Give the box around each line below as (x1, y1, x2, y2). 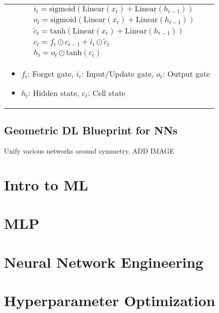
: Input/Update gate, (81, 68, 154, 79)
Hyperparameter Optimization (4, 290, 216, 311)
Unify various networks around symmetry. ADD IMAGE (4, 146, 175, 156)
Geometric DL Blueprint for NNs (4, 123, 178, 138)
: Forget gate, (27, 68, 74, 79)
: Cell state (88, 87, 125, 98)
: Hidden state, (28, 87, 79, 98)
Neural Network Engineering (4, 251, 204, 272)
